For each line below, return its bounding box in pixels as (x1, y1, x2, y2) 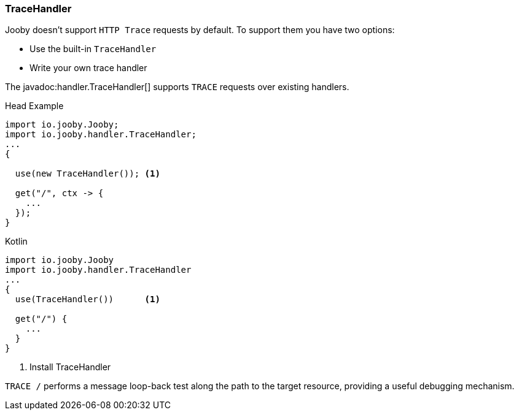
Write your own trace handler (29, 63, 147, 74)
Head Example (5, 101, 64, 112)
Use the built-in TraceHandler (29, 44, 157, 55)
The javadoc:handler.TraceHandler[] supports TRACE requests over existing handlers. (5, 82, 349, 93)
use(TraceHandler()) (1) (15, 294, 160, 305)
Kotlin (5, 236, 28, 247)
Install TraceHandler (29, 362, 111, 373)
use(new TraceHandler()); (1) (15, 169, 160, 179)
